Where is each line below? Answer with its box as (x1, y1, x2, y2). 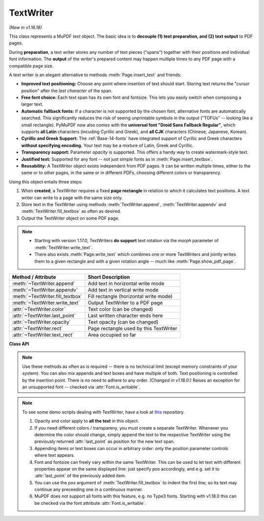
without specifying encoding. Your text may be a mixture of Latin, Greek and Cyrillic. (21, 142, 194, 148)
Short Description (88, 274, 130, 281)
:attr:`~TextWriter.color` (12, 306, 66, 313)
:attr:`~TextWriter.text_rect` (12, 332, 74, 339)
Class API (9, 341, 29, 347)
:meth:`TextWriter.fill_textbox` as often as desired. (21, 208, 122, 214)
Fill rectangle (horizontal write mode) (88, 293, 173, 300)
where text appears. (34, 453, 75, 458)
